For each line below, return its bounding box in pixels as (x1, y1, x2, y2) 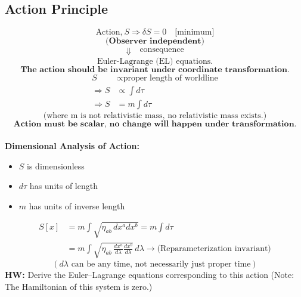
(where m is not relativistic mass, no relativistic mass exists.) (43, 112, 267, 120)
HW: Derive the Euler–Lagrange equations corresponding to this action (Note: (5, 268, 294, 281)
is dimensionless (27, 159, 85, 172)
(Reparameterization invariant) (157, 245, 271, 253)
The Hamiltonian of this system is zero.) (5, 280, 153, 293)
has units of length (29, 180, 98, 192)
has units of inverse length (29, 199, 125, 212)
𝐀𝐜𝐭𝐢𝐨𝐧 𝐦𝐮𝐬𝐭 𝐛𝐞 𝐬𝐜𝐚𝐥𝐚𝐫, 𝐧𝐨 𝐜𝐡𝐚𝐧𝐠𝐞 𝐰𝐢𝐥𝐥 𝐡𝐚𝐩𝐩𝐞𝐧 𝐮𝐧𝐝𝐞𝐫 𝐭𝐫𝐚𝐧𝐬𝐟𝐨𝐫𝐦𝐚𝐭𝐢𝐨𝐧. (13, 120, 297, 129)
